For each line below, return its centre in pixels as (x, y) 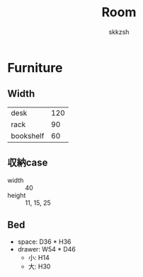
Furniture (35, 67)
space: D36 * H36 (44, 242)
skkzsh (119, 32)
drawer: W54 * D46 (46, 249)
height (17, 195)
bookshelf (28, 136)
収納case (28, 163)
